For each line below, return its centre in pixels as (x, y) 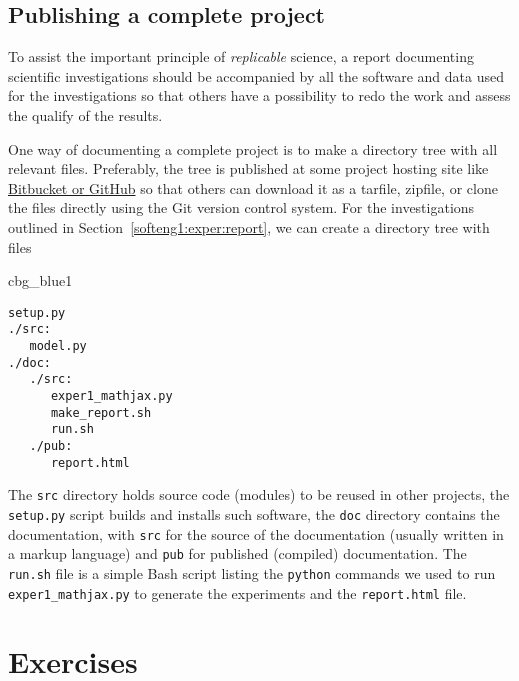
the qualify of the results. (85, 114)
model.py (58, 346)
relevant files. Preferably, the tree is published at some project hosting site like (248, 168)
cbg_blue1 (40, 280)
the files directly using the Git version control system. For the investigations (241, 207)
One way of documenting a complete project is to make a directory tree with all (253, 148)
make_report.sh (101, 412)
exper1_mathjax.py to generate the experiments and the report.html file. (237, 592)
